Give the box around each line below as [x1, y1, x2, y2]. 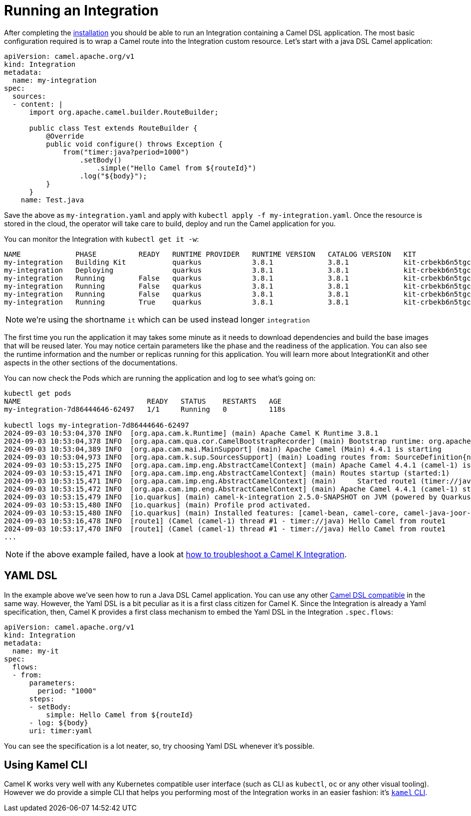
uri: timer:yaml [29, 726, 93, 735]
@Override [46, 132, 84, 140]
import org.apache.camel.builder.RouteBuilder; [29, 108, 219, 116]
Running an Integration [4, 2, 159, 19]
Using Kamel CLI [4, 759, 88, 772]
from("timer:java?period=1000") [63, 148, 189, 156]
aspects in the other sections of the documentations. [4, 358, 178, 367]
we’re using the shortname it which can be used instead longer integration [25, 314, 310, 325]
